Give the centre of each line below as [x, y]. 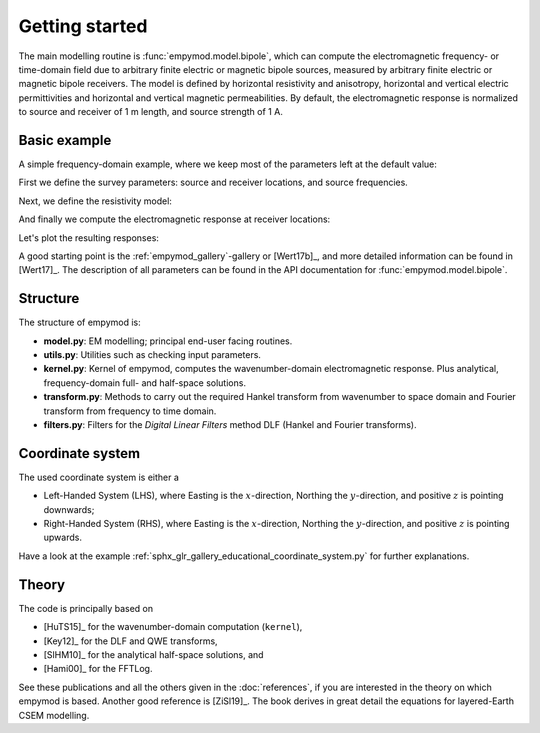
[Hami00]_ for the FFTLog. [98, 669]
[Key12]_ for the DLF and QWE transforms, [131, 641]
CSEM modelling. [54, 715]
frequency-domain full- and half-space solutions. [145, 382]
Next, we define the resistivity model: [95, 201]
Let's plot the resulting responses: [89, 237]
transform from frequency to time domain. [130, 411]
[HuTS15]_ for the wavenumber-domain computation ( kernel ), [173, 627]
